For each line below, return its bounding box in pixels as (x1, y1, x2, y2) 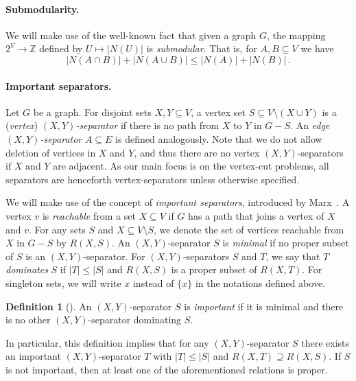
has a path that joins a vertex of (188, 208, 324, 222)
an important (5, 349, 61, 363)
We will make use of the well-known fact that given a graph (5, 27, 257, 42)
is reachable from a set (42, 208, 136, 222)
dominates (5, 262, 48, 277)
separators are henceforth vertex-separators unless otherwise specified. (5, 172, 300, 186)
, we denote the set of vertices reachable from (154, 222, 344, 236)
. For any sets (29, 222, 86, 236)
